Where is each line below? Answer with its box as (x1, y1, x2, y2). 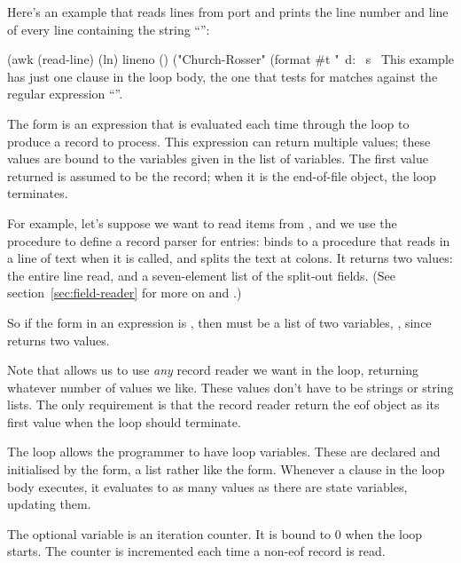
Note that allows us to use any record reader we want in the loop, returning (7, 361, 419, 379)
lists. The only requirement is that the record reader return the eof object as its (7, 395, 440, 414)
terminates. (7, 184, 68, 202)
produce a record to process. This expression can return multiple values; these (7, 131, 431, 150)
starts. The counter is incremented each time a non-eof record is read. (7, 542, 386, 560)
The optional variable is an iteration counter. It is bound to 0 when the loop (7, 524, 423, 543)
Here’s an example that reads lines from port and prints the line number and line (7, 3, 449, 20)
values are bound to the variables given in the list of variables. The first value (7, 149, 428, 168)
